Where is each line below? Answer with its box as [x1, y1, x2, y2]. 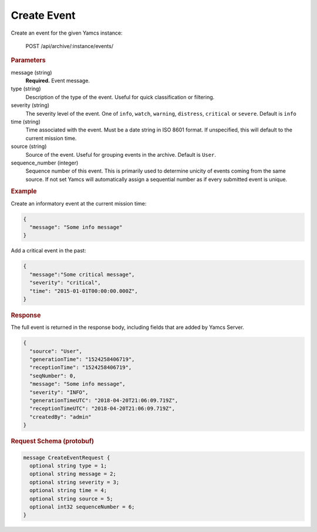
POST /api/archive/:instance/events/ [25, 42, 114, 49]
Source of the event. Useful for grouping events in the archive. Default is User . [25, 151, 217, 158]
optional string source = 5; [29, 495, 114, 502]
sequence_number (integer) [11, 159, 79, 166]
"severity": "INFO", [29, 389, 89, 396]
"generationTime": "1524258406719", [29, 356, 135, 363]
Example [11, 187, 38, 196]
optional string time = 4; [29, 487, 107, 494]
